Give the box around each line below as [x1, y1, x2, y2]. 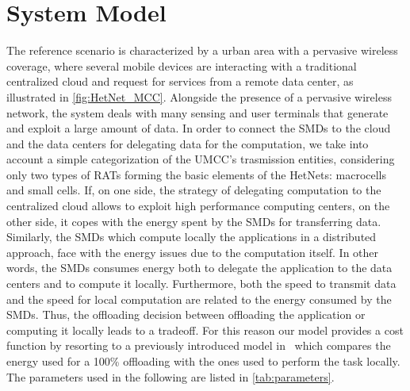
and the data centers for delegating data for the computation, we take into [6, 135, 369, 151]
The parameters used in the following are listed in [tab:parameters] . [6, 368, 335, 385]
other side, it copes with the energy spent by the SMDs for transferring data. [6, 213, 381, 229]
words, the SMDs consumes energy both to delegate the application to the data [6, 259, 393, 276]
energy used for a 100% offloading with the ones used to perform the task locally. [6, 353, 400, 369]
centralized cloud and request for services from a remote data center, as [6, 73, 354, 90]
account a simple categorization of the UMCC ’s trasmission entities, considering [6, 151, 395, 167]
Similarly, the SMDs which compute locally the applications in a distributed [6, 228, 377, 245]
